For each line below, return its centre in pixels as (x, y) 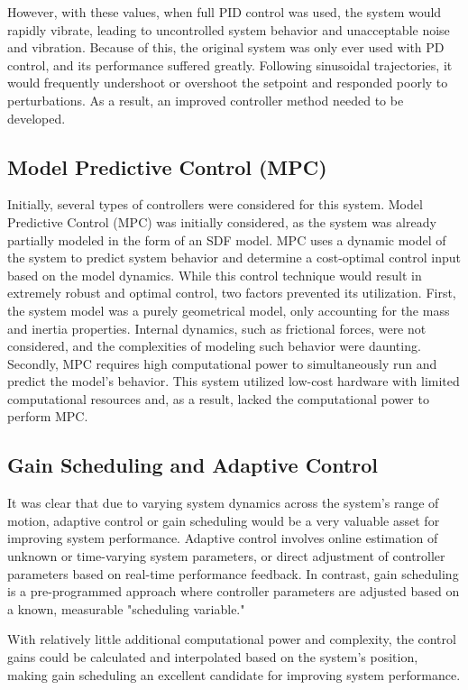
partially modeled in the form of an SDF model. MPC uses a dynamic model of (227, 239)
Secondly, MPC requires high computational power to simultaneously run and (222, 363)
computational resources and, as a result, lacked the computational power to (218, 398)
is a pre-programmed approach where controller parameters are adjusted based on (234, 591)
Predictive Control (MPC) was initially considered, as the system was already (222, 221)
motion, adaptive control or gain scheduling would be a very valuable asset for (224, 520)
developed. (37, 118)
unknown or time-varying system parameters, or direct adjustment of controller (226, 556)
